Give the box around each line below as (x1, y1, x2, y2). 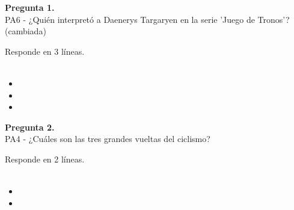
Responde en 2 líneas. (5, 152, 85, 165)
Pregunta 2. (5, 120, 55, 133)
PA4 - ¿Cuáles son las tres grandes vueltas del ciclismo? (5, 132, 210, 145)
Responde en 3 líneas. (5, 45, 85, 57)
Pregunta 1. (5, 1, 55, 13)
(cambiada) (5, 25, 46, 37)
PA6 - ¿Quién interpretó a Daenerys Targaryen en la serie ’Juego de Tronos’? (5, 13, 290, 25)
